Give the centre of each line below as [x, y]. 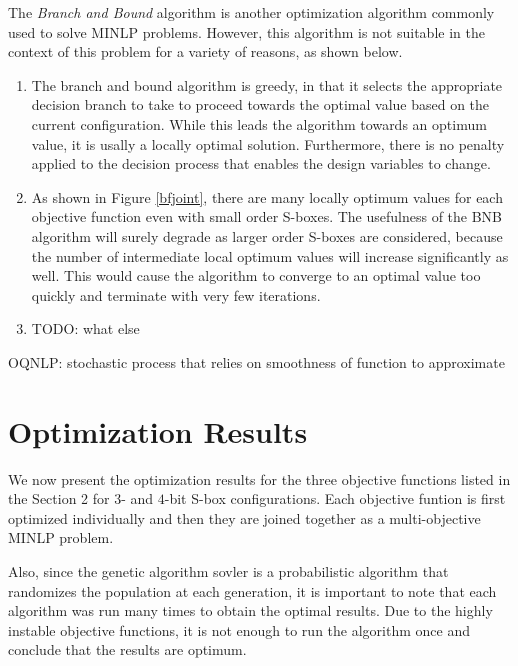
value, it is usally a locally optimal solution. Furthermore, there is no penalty [268, 143]
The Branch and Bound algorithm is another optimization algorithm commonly [251, 12]
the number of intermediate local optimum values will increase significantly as [270, 255]
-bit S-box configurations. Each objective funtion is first [335, 498]
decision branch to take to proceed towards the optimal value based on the [260, 104]
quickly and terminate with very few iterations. [176, 294]
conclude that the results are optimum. [127, 649]
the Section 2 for [59, 498]
